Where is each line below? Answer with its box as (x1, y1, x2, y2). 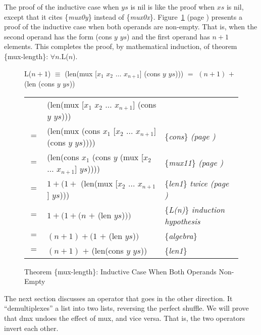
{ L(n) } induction (165, 203, 225, 215)
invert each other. (4, 322, 59, 333)
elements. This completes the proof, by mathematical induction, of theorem (4, 41, 237, 52)
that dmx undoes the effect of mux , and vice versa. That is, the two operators (4, 312, 245, 323)
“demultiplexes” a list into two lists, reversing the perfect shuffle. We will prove (4, 303, 249, 313)
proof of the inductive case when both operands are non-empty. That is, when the (4, 21, 257, 32)
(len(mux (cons (47, 124, 100, 136)
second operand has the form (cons (4, 31, 112, 41)
